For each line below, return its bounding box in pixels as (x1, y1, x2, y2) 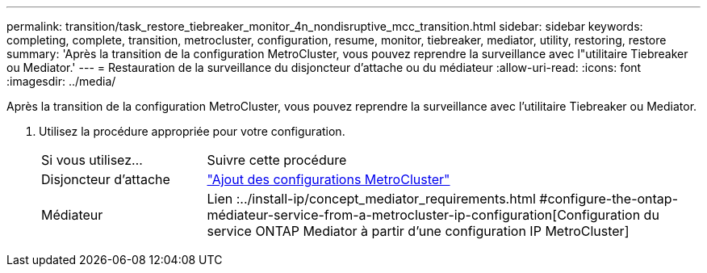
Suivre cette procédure (207, 152, 347, 168)
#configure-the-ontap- (539, 191, 679, 207)
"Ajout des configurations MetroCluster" (207, 171, 450, 187)
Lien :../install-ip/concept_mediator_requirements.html (207, 191, 536, 207)
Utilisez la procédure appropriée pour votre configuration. (39, 124, 345, 138)
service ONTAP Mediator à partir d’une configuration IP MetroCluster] (207, 223, 630, 239)
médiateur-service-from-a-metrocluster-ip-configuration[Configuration (207, 207, 641, 223)
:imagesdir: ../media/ (6, 74, 116, 88)
